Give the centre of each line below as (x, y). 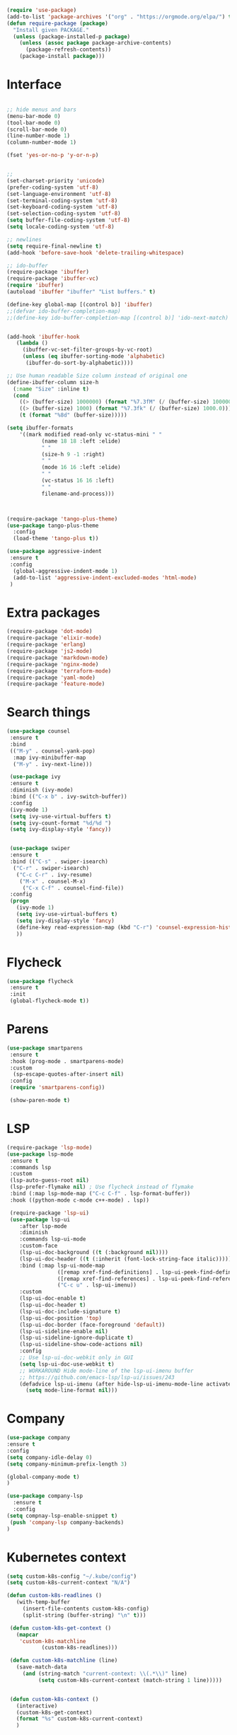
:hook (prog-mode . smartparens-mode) (67, 1061)
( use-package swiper (40, 849)
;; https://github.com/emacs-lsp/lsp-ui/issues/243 (97, 1377)
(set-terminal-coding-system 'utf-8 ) (62, 201)
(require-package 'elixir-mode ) (54, 638)
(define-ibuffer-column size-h (53, 382)
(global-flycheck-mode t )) (50, 1001)
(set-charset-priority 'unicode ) (56, 180)
